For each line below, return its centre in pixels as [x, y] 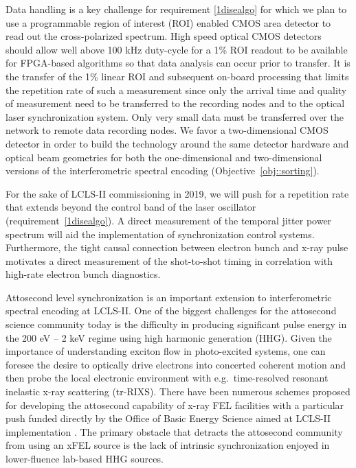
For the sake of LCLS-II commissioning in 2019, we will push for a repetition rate [177, 193]
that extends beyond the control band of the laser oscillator [131, 207]
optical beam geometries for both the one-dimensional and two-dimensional [164, 157]
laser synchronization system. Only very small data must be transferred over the [175, 116]
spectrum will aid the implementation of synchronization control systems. [160, 234]
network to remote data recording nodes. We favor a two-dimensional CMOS [167, 130]
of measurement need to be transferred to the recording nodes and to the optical [175, 103]
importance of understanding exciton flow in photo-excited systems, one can [166, 351]
